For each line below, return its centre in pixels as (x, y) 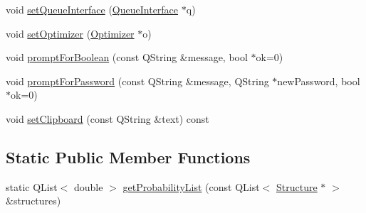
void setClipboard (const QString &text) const (108, 118)
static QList (32, 186)
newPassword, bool (319, 81)
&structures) (33, 201)
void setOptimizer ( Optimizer (70, 33)
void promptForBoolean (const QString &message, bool (127, 57)
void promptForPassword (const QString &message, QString (137, 81)
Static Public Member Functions (128, 157)
